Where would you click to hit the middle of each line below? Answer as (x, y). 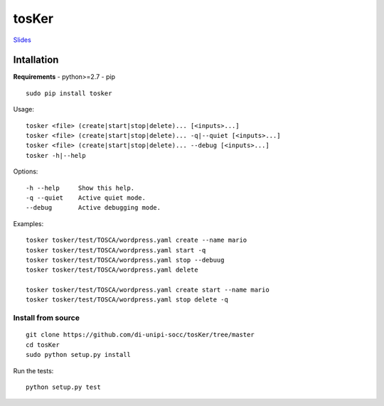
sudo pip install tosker (69, 93)
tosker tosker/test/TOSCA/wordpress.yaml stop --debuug (125, 260)
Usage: (24, 109)
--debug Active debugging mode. (94, 208)
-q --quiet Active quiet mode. (86, 198)
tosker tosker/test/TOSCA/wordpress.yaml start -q (116, 250)
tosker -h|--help (56, 155)
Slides (22, 40)
